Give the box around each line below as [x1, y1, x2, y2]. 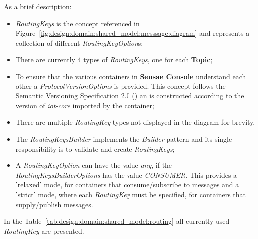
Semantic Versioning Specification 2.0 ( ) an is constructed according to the [15, 90, 244, 101]
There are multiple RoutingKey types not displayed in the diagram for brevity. [15, 117, 255, 127]
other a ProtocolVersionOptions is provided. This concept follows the [15, 80, 226, 91]
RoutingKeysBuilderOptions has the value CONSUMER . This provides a [15, 169, 237, 180]
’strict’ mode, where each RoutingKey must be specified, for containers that [15, 189, 246, 199]
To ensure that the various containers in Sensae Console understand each [15, 71, 246, 81]
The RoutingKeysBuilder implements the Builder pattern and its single [15, 133, 232, 144]
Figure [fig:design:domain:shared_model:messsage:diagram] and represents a [15, 28, 250, 38]
